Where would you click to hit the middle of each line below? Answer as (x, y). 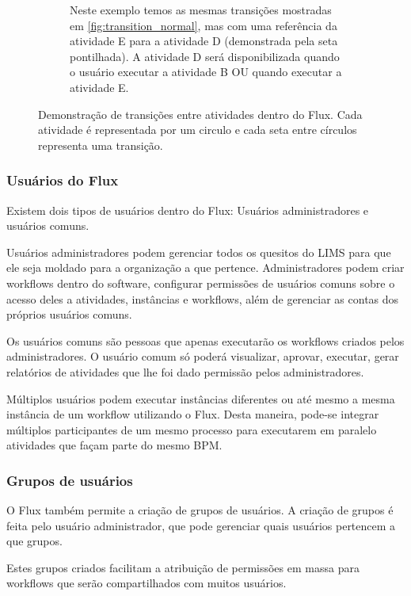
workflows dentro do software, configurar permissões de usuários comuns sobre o (201, 283)
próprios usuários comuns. (69, 314)
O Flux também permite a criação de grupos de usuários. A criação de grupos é (200, 510)
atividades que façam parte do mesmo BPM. (114, 445)
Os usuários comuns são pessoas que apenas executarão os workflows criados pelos (205, 340)
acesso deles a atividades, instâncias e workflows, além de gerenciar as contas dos (203, 298)
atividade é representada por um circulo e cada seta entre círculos (198, 130)
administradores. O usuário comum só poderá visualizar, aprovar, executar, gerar (203, 356)
